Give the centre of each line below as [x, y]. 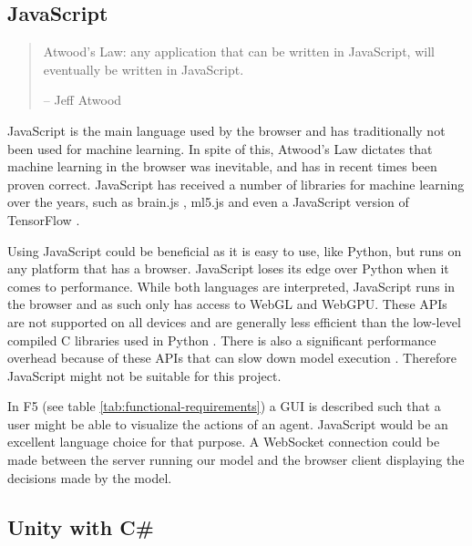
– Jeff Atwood [82, 100]
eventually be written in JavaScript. [144, 69]
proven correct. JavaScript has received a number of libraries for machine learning [236, 184]
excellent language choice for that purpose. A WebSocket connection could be [224, 442]
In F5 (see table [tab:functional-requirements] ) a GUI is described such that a [224, 406]
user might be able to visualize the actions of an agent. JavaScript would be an [228, 423]
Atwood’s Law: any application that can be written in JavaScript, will [239, 52]
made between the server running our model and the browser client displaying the [236, 460]
